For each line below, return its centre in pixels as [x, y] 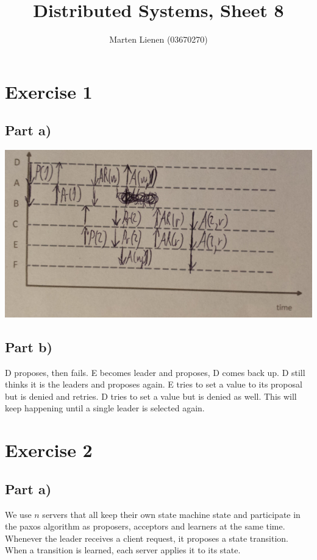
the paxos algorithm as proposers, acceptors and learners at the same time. [145, 526]
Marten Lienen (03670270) [158, 39]
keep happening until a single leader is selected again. [105, 408]
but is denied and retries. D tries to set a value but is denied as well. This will [151, 396]
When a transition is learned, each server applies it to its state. [123, 550]
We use [18, 514]
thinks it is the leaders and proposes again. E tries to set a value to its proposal [154, 384]
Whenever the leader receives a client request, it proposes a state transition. [147, 538]
